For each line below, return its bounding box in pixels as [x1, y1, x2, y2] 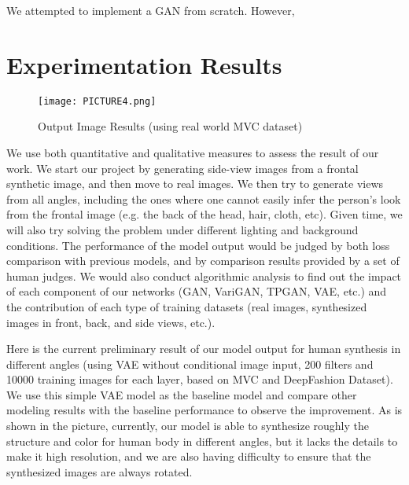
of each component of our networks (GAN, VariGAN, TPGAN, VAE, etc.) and [6, 283, 387, 299]
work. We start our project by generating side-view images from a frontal [6, 160, 359, 176]
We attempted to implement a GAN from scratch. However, [6, 2, 295, 18]
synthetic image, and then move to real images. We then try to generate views [6, 175, 384, 192]
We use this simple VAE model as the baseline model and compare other [6, 386, 357, 402]
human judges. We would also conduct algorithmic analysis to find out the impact [6, 267, 402, 284]
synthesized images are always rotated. [6, 463, 193, 479]
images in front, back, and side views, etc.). [6, 314, 216, 330]
